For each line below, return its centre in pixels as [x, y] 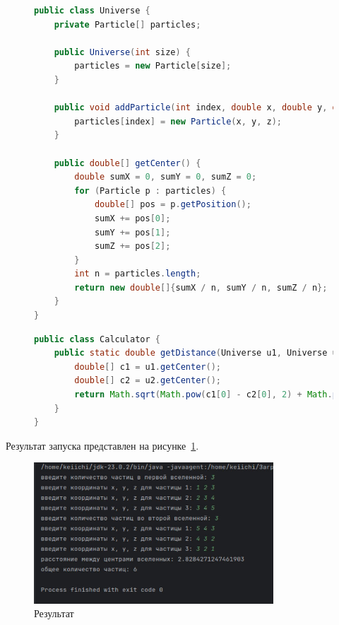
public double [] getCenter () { [127, 163]
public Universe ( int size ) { [123, 52]
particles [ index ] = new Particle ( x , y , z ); [178, 121]
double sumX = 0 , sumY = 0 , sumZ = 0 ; [166, 177]
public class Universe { [92, 11]
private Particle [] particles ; [127, 24]
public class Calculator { [97, 339]
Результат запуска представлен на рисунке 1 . [102, 445]
